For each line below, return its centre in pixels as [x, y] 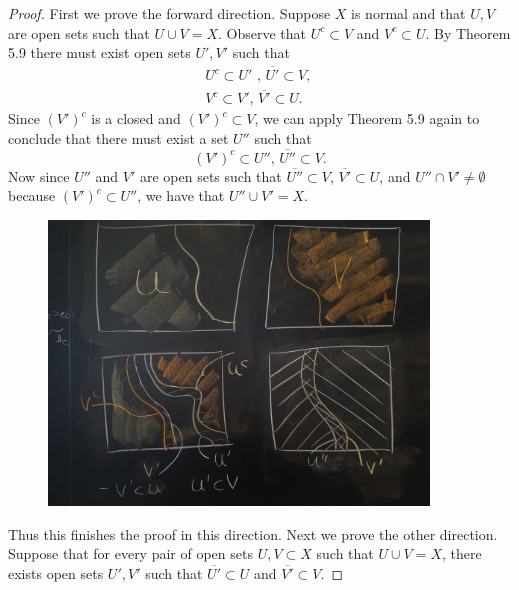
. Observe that [262, 32]
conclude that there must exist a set [118, 137]
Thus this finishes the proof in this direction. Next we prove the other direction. [253, 533]
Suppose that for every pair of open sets [130, 553]
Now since [39, 175]
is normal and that [408, 13]
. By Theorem [468, 32]
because [32, 195]
